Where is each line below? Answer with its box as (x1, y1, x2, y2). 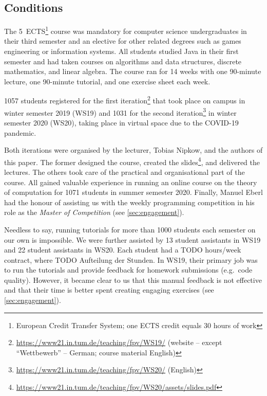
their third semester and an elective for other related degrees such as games (4, 35, 241, 46)
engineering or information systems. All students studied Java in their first (4, 46, 239, 57)
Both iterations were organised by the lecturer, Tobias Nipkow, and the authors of (4, 145, 263, 155)
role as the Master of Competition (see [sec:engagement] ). (4, 207, 184, 218)
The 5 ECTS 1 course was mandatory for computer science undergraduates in (4, 24, 247, 36)
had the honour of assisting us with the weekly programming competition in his (4, 196, 255, 207)
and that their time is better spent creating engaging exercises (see (4, 284, 214, 295)
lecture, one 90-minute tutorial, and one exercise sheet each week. (4, 76, 211, 86)
